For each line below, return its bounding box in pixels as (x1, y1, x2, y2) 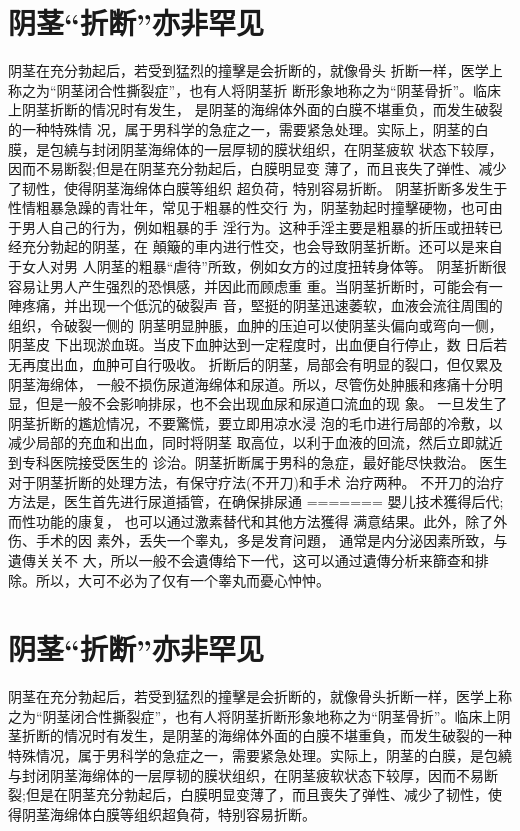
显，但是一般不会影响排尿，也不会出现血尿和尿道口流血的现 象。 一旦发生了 (8, 393, 508, 414)
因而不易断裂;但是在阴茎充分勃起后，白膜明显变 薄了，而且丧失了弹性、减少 (8, 158, 507, 179)
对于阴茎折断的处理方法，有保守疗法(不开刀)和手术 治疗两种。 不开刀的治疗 (8, 471, 505, 492)
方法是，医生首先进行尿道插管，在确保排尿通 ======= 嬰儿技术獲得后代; (8, 491, 504, 512)
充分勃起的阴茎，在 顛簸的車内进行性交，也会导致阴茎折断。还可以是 (21, 236, 475, 257)
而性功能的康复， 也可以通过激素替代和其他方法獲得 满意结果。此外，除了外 (8, 510, 508, 531)
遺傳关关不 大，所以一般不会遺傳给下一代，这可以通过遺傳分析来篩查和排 (8, 549, 489, 570)
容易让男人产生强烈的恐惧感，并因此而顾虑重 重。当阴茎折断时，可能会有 (8, 275, 489, 296)
